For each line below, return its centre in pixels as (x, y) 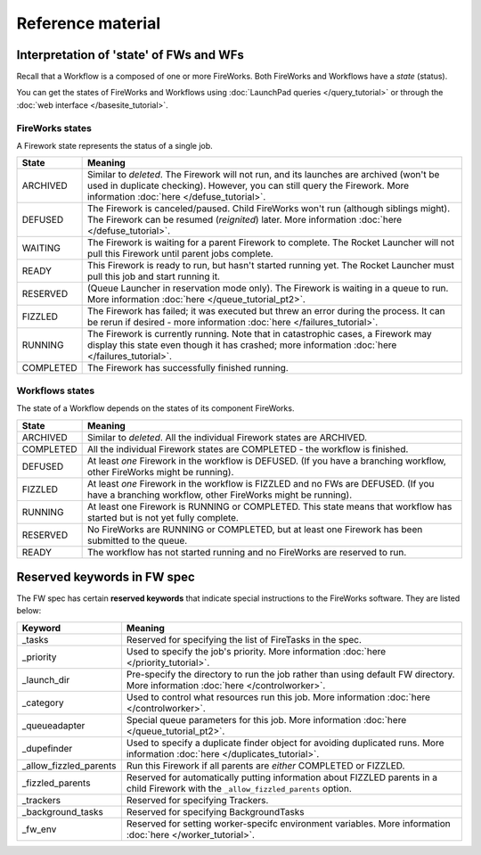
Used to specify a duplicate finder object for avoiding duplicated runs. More (285, 743)
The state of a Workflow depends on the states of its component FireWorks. (155, 408)
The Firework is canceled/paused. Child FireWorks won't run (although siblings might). (269, 209)
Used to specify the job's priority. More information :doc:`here (256, 651)
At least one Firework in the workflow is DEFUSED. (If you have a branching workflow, (267, 461)
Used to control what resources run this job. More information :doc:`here (278, 697)
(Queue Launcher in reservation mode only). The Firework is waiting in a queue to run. (268, 288)
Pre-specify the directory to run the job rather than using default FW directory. (290, 674)
